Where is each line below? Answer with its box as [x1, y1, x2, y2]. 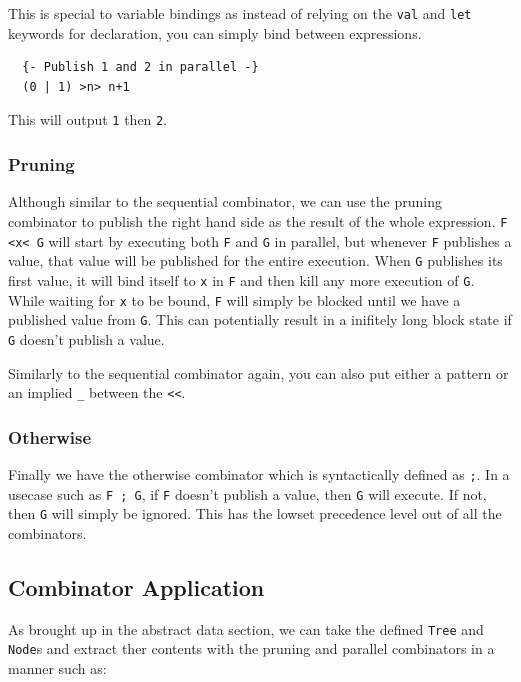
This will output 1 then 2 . [8, 109, 168, 130]
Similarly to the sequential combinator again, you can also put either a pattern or [8, 362, 509, 383]
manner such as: [8, 658, 107, 679]
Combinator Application [8, 571, 265, 602]
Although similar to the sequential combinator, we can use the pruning [8, 191, 442, 212]
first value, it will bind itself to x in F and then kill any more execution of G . [8, 269, 475, 290]
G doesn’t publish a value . [8, 328, 165, 349]
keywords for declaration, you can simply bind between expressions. [8, 22, 422, 43]
